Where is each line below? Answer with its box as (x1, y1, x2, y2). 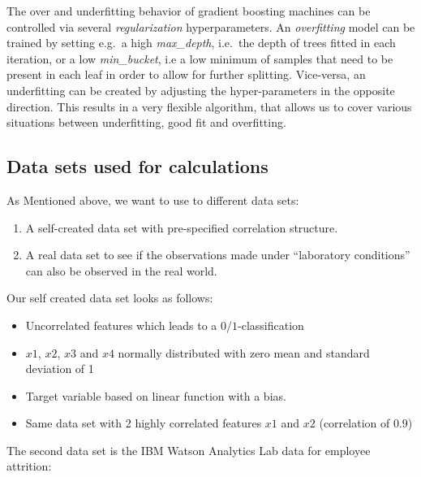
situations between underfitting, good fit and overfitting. (6, 114, 286, 131)
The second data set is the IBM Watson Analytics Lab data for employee (6, 441, 371, 458)
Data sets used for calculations (6, 154, 268, 179)
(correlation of (319, 414, 390, 431)
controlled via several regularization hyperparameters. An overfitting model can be (6, 18, 415, 35)
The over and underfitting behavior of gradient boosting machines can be (6, 2, 371, 19)
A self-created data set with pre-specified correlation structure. (25, 219, 338, 236)
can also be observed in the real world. (25, 262, 217, 279)
